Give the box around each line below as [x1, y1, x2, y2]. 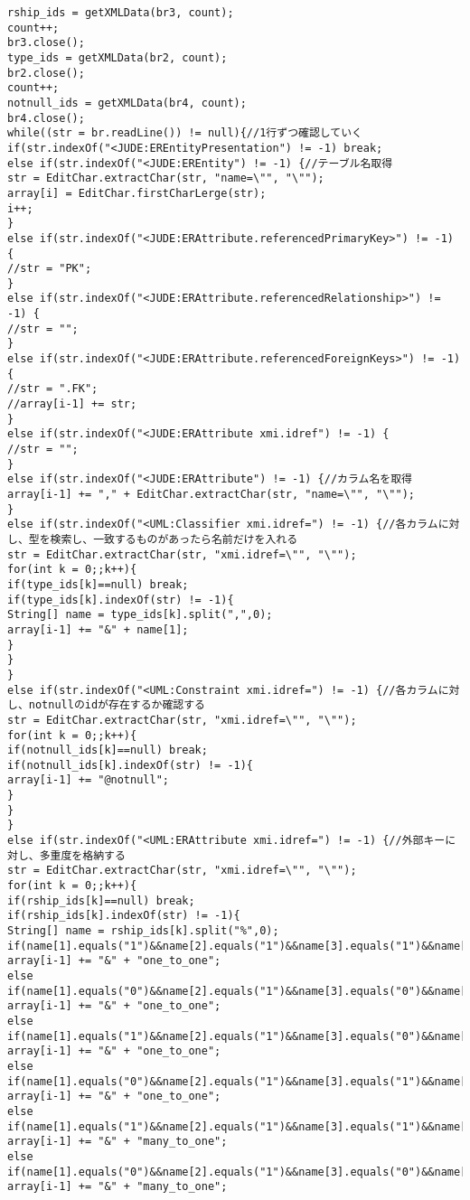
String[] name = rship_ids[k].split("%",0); [7, 924, 279, 938]
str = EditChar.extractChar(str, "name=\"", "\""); [7, 172, 324, 185]
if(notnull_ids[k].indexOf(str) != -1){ [7, 758, 254, 772]
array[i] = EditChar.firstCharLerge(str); [7, 186, 267, 200]
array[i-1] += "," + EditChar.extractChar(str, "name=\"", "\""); [7, 488, 416, 501]
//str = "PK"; [7, 262, 92, 276]
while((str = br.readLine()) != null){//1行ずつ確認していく [7, 127, 363, 140]
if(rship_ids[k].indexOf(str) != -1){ [7, 909, 240, 923]
